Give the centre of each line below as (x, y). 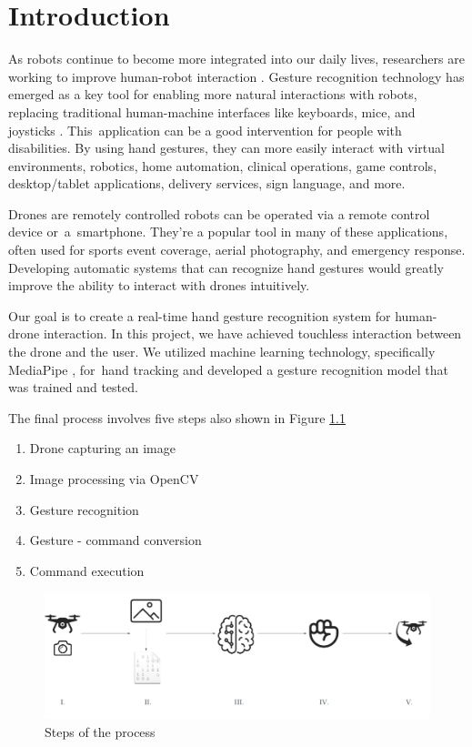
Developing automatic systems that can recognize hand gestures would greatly (226, 267)
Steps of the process (100, 731)
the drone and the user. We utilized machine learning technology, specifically (222, 352)
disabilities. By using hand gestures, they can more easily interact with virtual (226, 148)
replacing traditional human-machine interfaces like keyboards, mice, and (212, 111)
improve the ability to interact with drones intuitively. (159, 285)
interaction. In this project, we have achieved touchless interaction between (252, 333)
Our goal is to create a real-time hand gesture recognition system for (200, 315)
